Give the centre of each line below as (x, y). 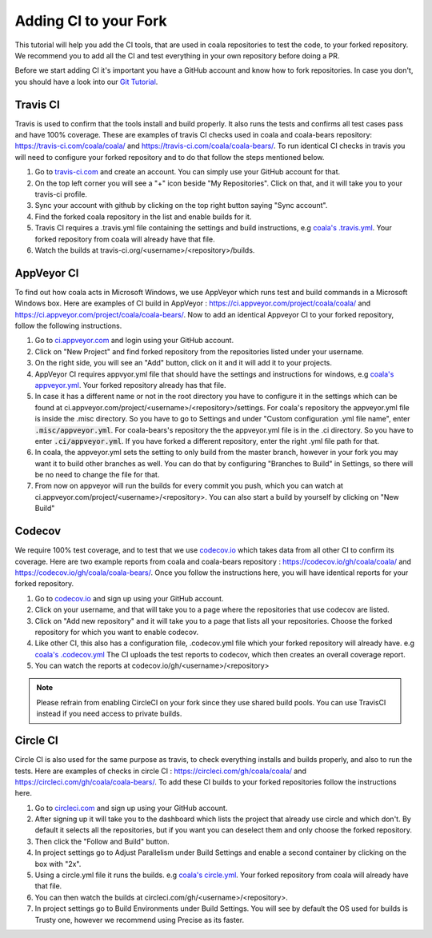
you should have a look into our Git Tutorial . (86, 82)
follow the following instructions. (68, 325)
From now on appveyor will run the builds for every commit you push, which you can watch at (189, 486)
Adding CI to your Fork (91, 21)
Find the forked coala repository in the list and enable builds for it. (143, 217)
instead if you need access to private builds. (109, 714)
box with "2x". (58, 864)
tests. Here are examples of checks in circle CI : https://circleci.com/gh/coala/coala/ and (161, 771)
